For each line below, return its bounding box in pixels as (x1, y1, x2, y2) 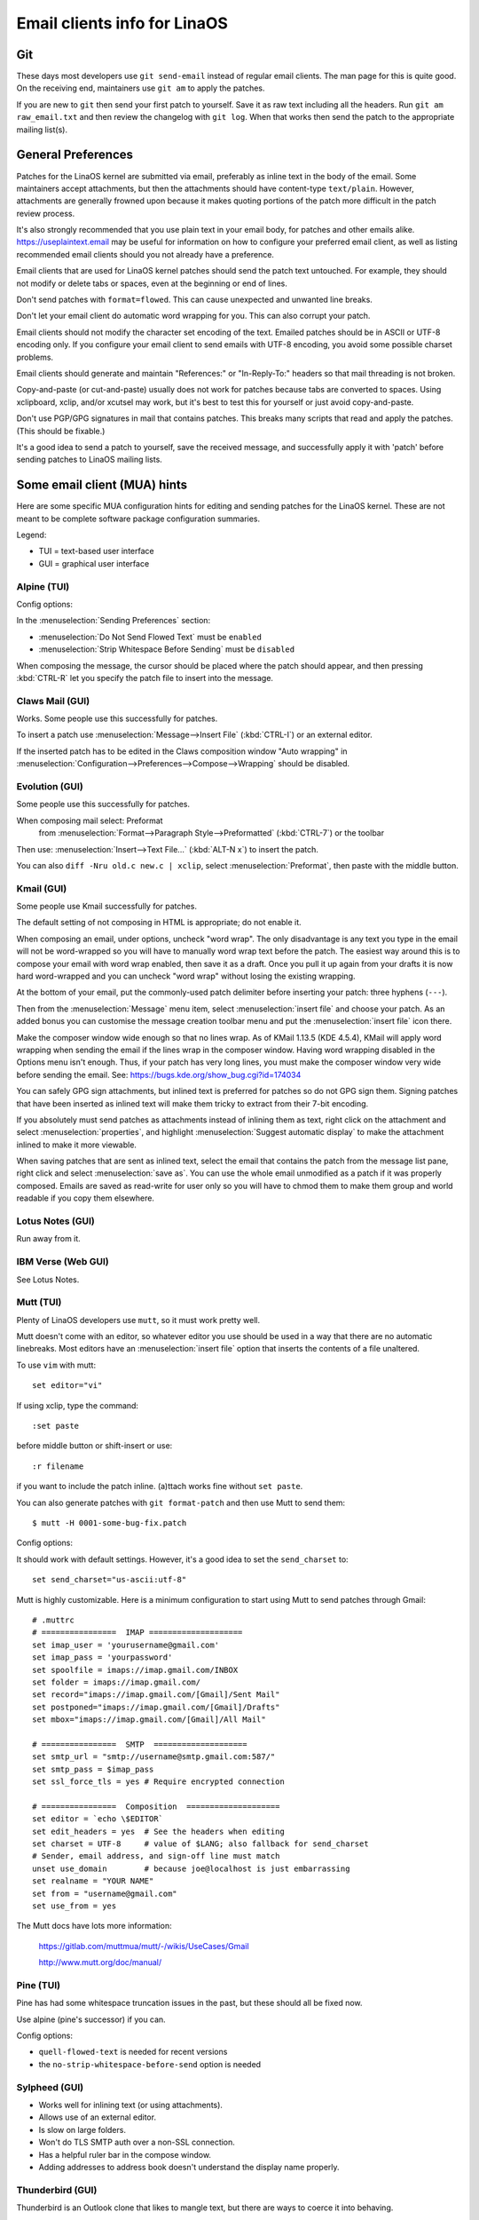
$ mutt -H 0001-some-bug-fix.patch (32, 1518, 187, 1527)
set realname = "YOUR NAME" (32, 1876, 154, 1886)
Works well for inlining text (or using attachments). (38, 2099, 224, 2110)
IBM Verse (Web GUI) (16, 1256, 110, 1268)
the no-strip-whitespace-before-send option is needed (38, 2058, 262, 2069)
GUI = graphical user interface (38, 558, 150, 568)
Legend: (16, 529, 47, 541)
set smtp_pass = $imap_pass (32, 1764, 154, 1774)
